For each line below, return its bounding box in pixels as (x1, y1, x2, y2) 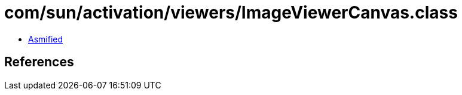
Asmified (28, 33, 63, 44)
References (4, 54, 74, 70)
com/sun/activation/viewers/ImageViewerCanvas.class (4, 2, 458, 23)
